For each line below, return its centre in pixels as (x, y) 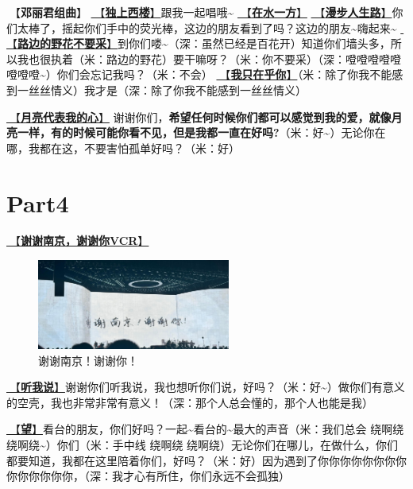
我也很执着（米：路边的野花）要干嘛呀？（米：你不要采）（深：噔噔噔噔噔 (209, 58)
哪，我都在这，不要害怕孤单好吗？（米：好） (123, 147)
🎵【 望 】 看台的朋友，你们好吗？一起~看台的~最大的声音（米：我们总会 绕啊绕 (205, 429)
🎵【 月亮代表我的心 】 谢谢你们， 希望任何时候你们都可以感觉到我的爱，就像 (199, 116)
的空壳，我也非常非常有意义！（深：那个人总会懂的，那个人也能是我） (190, 402)
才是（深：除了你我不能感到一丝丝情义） (201, 89)
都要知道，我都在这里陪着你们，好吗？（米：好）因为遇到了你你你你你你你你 (206, 460)
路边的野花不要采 (62, 43)
